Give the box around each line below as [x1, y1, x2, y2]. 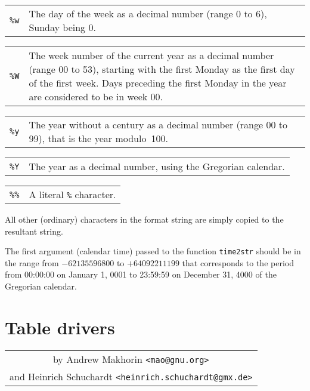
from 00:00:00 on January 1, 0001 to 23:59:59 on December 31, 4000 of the [5, 268, 277, 281]
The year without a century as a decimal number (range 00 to [29, 118, 287, 131]
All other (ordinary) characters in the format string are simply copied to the [5, 213, 284, 225]
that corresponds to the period [182, 256, 294, 269]
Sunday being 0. [29, 20, 96, 34]
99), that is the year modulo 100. [29, 131, 168, 145]
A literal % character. [29, 187, 116, 201]
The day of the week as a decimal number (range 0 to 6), [29, 7, 267, 20]
